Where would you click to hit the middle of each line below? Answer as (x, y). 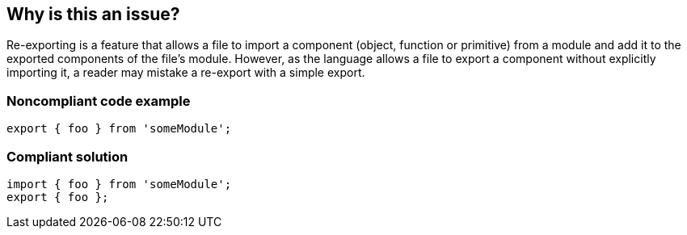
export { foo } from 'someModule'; (119, 129)
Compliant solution (67, 156)
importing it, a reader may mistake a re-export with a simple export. (186, 73)
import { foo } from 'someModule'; (119, 184)
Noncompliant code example (99, 101)
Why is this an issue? (93, 14)
